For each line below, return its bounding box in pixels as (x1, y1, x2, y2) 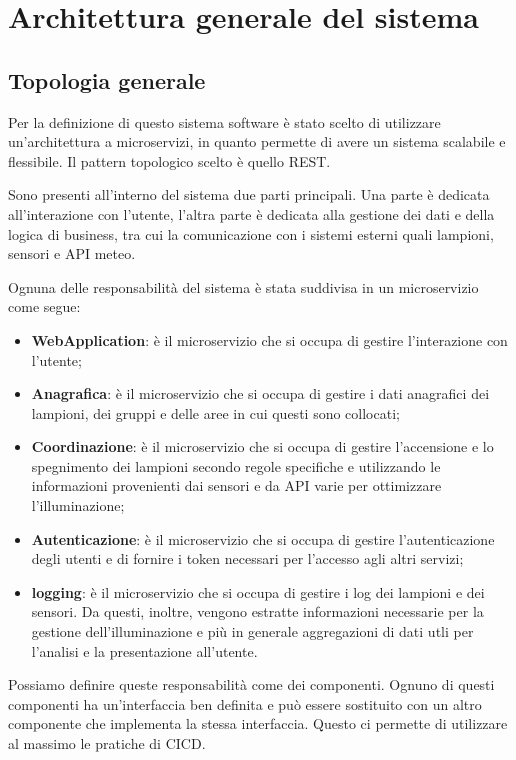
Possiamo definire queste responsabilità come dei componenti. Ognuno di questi (8, 674, 495, 695)
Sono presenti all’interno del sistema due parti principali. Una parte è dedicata (8, 184, 490, 205)
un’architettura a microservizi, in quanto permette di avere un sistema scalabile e (8, 131, 506, 152)
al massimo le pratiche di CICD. (8, 733, 206, 754)
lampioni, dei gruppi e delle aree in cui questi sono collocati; (31, 402, 400, 423)
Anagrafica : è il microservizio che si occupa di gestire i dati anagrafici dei (31, 383, 490, 404)
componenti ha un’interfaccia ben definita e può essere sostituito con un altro (8, 693, 482, 714)
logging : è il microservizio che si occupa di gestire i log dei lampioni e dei (31, 581, 485, 602)
